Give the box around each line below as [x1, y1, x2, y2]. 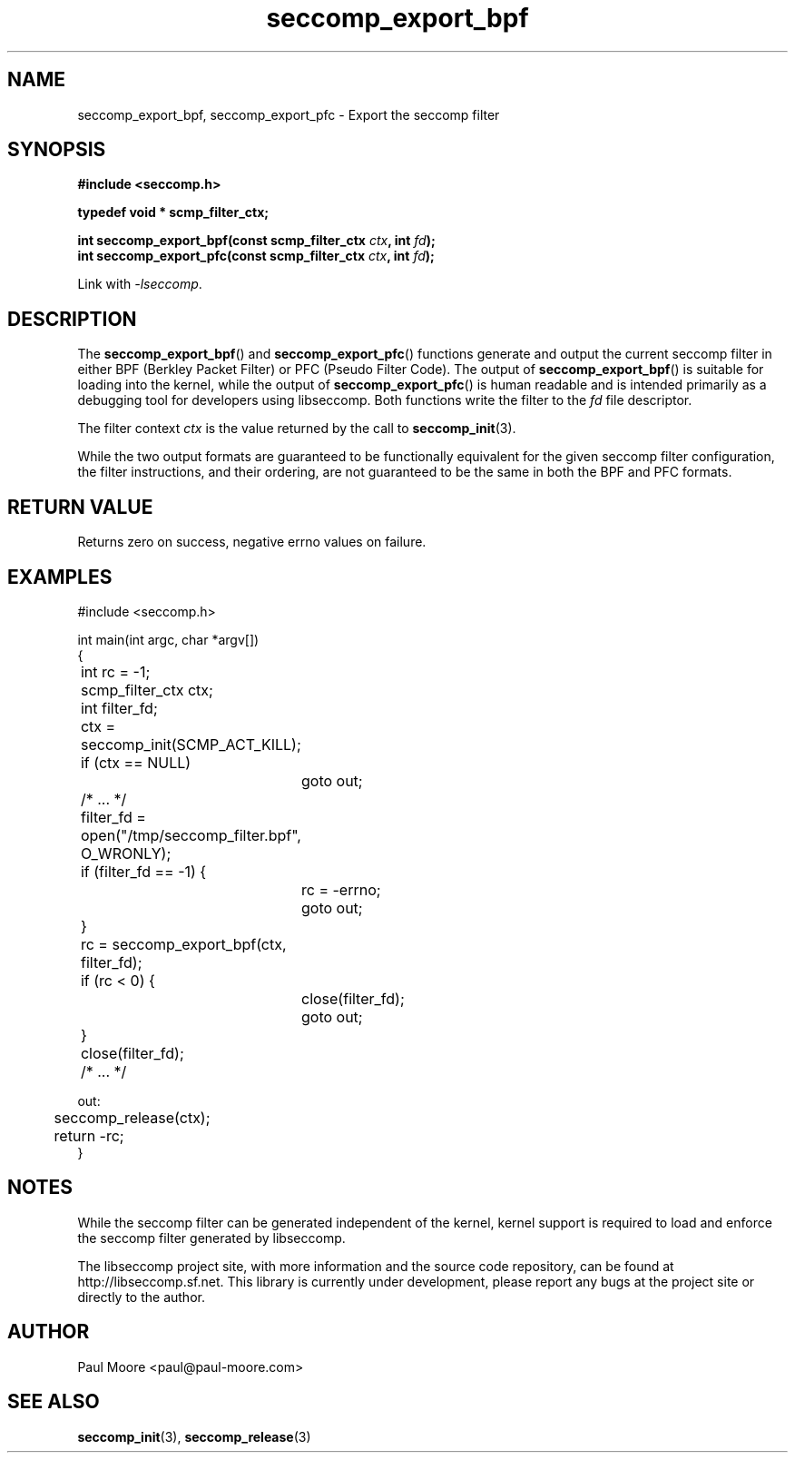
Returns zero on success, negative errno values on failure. [77, 534, 427, 550]
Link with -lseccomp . [77, 276, 202, 292]
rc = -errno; [300, 880, 381, 899]
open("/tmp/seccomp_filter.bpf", [80, 825, 301, 844]
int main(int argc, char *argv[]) [77, 631, 260, 647]
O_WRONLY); [80, 843, 172, 863]
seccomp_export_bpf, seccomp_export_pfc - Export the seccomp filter [77, 106, 500, 123]
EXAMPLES [7, 565, 113, 588]
